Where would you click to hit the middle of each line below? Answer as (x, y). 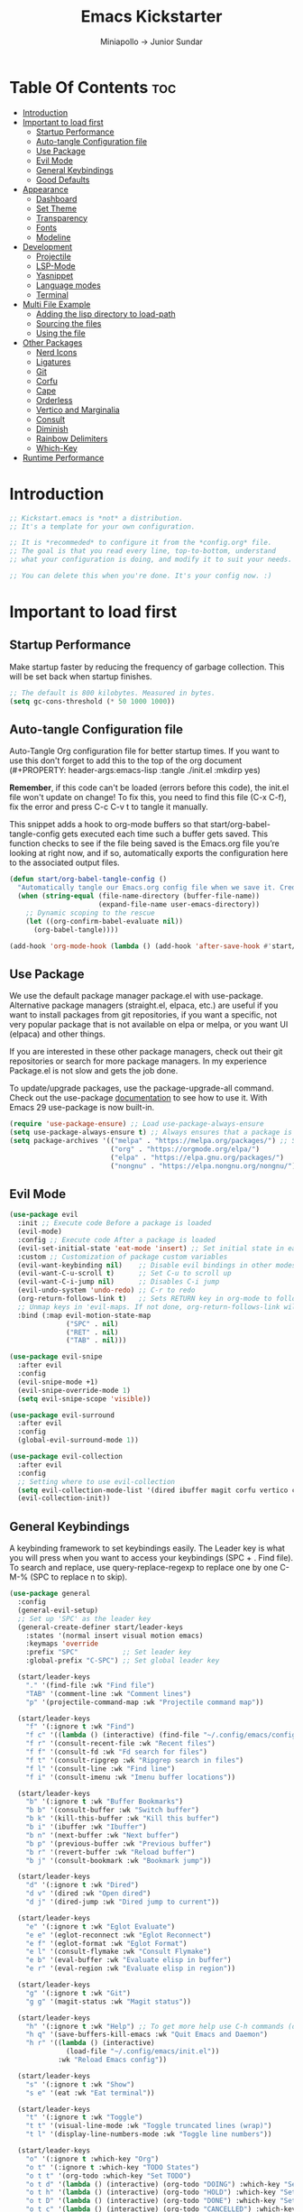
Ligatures (53, 362)
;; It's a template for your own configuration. (102, 526)
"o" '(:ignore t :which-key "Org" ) (92, 2159)
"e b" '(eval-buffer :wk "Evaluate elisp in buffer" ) (129, 1960)
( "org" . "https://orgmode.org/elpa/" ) (184, 1149)
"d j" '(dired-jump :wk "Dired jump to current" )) (123, 1902)
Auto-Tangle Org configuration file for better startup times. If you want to (144, 751)
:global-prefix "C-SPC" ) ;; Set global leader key (123, 1661)
